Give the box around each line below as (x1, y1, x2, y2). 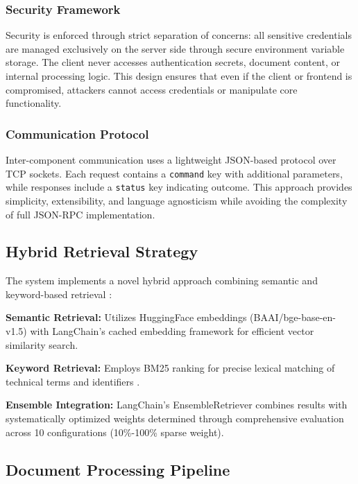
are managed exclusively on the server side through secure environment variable (6, 41, 345, 55)
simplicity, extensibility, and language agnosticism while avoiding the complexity (6, 193, 348, 207)
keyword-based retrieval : (6, 286, 112, 301)
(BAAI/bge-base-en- (250, 310, 336, 325)
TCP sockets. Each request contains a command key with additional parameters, (6, 166, 343, 180)
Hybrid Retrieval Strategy (6, 241, 198, 262)
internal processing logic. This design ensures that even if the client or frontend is (6, 69, 352, 83)
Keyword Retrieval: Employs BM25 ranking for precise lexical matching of (6, 361, 335, 375)
